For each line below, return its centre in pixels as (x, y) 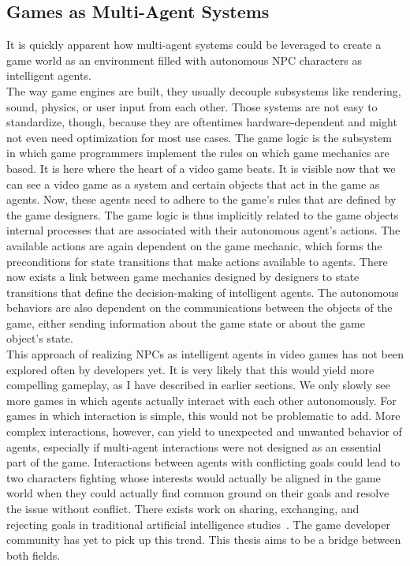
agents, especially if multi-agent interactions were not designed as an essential (194, 446)
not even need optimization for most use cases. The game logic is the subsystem (199, 137)
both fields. (34, 555)
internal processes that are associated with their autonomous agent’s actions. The (203, 230)
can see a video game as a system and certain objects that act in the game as (193, 184)
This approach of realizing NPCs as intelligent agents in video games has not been (205, 354)
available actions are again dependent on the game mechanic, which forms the (194, 245)
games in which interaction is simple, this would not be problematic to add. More (203, 416)
